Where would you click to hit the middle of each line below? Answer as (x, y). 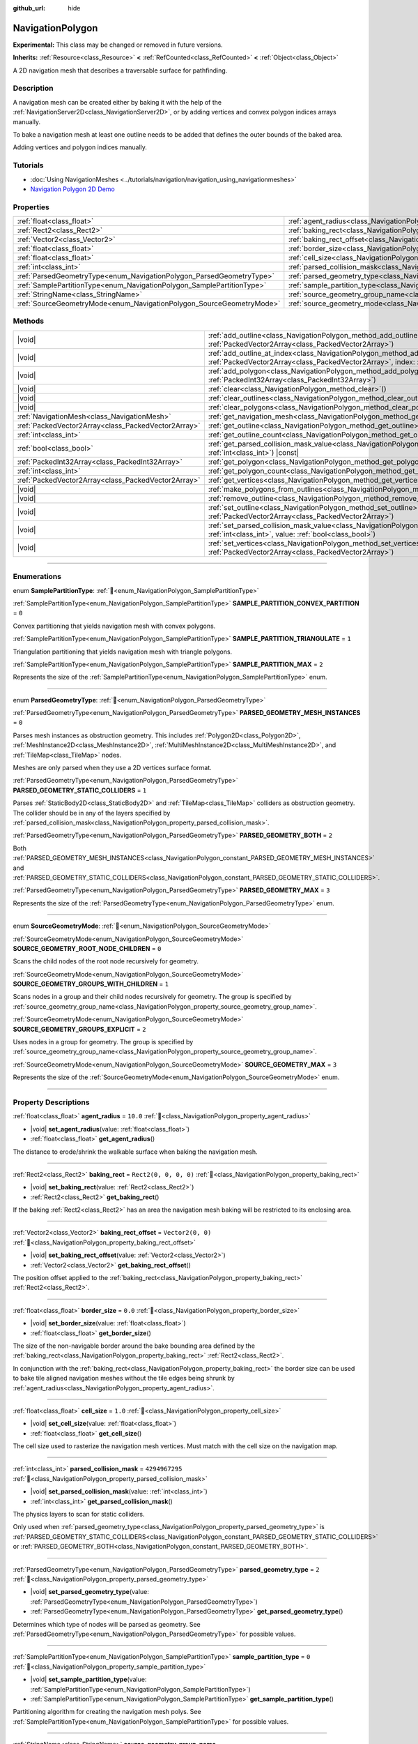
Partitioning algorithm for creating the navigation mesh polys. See (107, 1712)
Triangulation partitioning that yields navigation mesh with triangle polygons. (123, 652)
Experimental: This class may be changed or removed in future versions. (118, 45)
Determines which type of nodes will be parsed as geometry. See (107, 1624)
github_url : (29, 8)
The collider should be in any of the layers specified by (92, 813)
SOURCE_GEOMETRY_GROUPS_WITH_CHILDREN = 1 (91, 984)
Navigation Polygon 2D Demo (72, 189)
